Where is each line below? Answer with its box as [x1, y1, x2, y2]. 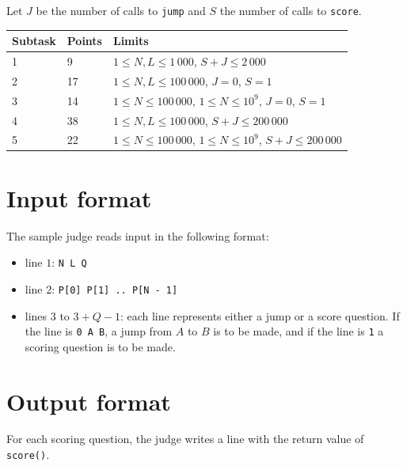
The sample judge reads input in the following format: [6, 227, 269, 244]
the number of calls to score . [219, 2, 362, 18]
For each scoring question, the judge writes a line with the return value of [6, 430, 364, 447]
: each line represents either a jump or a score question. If [120, 307, 400, 324]
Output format [6, 385, 171, 417]
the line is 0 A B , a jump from [25, 323, 173, 339]
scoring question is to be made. [25, 338, 176, 354]
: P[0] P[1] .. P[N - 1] [51, 280, 178, 297]
